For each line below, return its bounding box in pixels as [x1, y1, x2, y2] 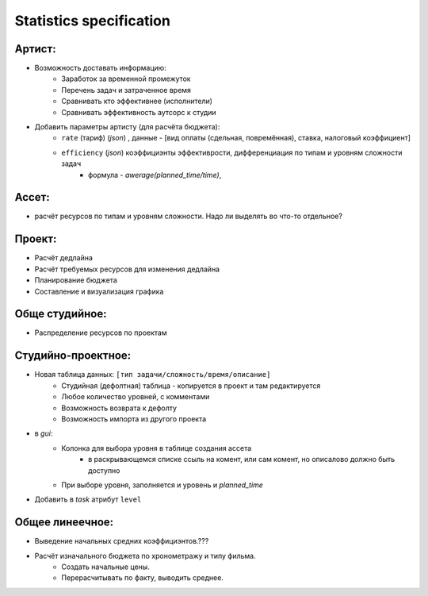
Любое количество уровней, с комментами [61, 392, 210, 402]
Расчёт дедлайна [34, 253, 93, 263]
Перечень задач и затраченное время [61, 85, 192, 94]
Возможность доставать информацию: [34, 63, 166, 73]
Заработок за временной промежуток [61, 74, 191, 83]
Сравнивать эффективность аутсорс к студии [61, 107, 217, 117]
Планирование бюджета [34, 275, 118, 285]
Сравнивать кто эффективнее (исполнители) [61, 96, 213, 106]
